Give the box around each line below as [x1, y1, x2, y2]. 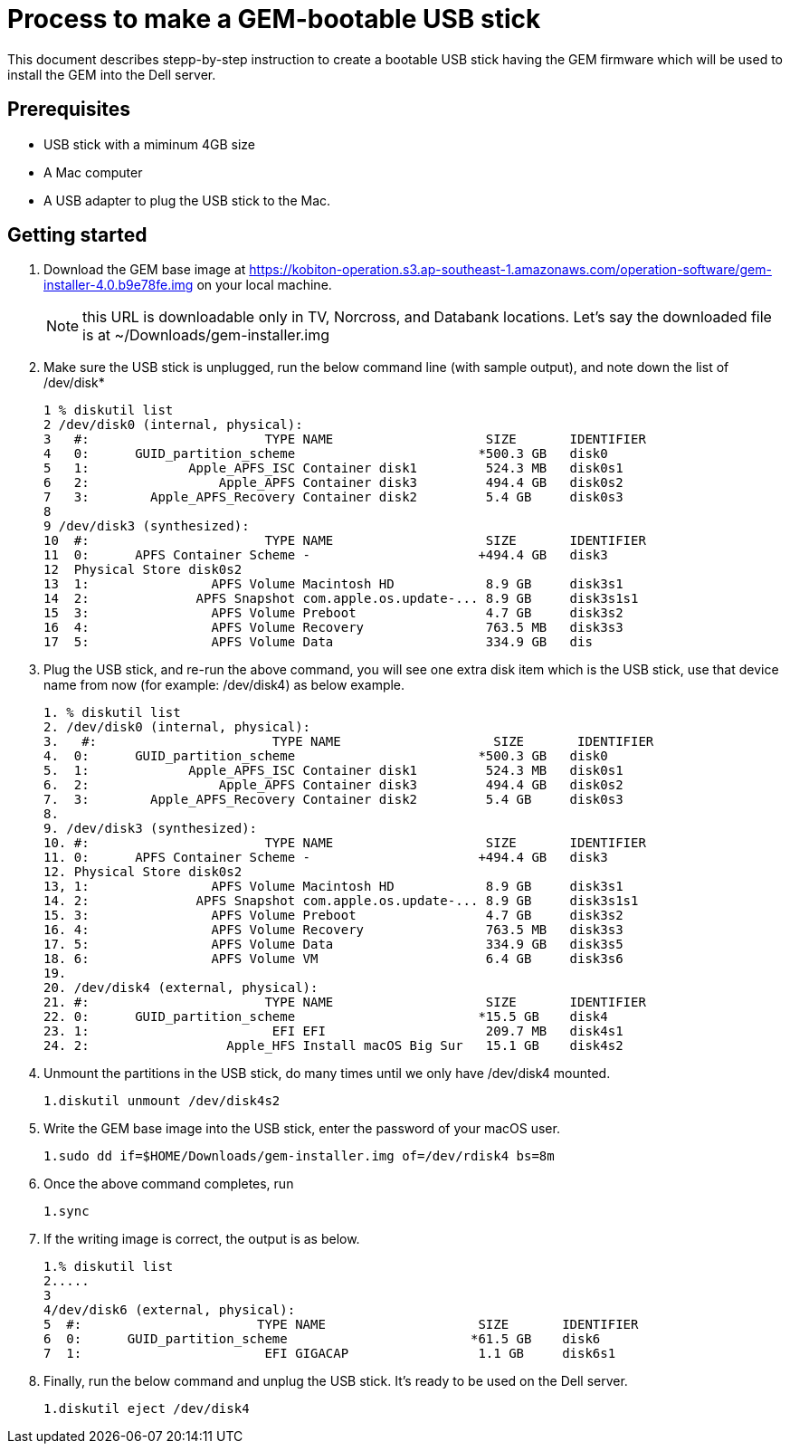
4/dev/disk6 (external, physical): [43, 1303, 296, 1318]
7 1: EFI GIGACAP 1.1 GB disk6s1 [43, 1346, 616, 1361]
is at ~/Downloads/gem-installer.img [82, 326, 329, 345]
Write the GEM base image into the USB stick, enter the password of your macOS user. [43, 1121, 560, 1137]
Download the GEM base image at [43, 262, 246, 278]
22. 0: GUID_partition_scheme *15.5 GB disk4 [43, 1009, 608, 1025]
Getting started [7, 224, 148, 247]
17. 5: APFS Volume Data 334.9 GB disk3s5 [43, 937, 623, 952]
